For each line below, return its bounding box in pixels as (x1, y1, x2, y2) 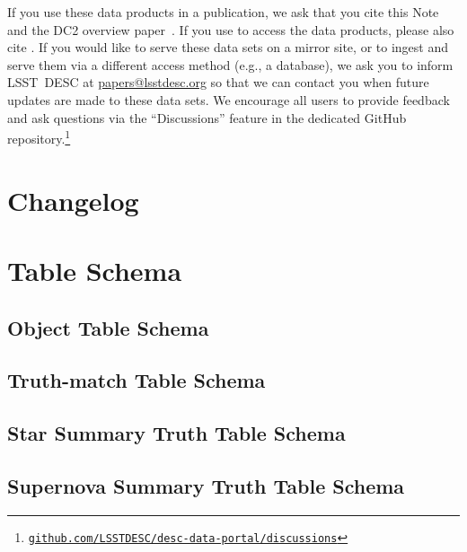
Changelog (7, 181, 139, 218)
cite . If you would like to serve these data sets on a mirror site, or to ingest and (7, 38, 448, 57)
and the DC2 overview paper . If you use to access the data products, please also (7, 20, 454, 39)
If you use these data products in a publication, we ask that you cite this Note (7, 3, 439, 21)
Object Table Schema (7, 313, 209, 341)
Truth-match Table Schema (7, 366, 266, 394)
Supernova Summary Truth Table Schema (7, 471, 405, 499)
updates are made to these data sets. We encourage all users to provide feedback (7, 90, 450, 109)
